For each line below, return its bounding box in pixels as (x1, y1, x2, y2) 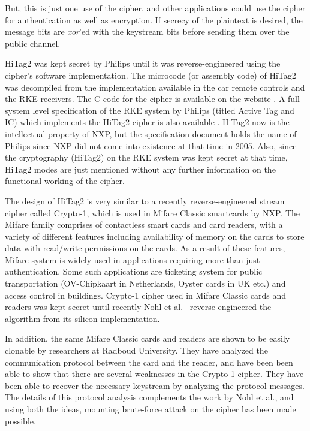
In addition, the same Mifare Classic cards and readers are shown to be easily (5, 332, 290, 345)
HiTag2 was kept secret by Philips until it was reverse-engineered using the (5, 57, 281, 70)
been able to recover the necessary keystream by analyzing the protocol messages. (5, 379, 305, 391)
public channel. (5, 37, 61, 49)
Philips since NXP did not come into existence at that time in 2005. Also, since (5, 139, 297, 152)
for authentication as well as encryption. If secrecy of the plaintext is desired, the (5, 13, 303, 26)
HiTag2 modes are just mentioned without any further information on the (5, 162, 276, 175)
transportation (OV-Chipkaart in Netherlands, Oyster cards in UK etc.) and (5, 277, 286, 290)
